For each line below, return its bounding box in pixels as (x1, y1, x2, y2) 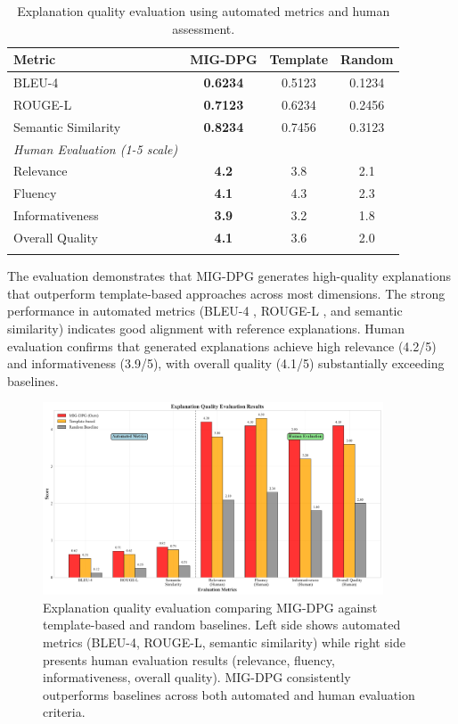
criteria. (43, 703, 86, 721)
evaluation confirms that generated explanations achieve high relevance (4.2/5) (7, 336, 437, 355)
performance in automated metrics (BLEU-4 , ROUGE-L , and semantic (7, 301, 403, 320)
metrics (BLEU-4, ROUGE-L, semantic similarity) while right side (43, 632, 405, 651)
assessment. (172, 19, 235, 37)
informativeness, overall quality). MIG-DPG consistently (43, 668, 351, 687)
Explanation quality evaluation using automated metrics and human (17, 2, 390, 20)
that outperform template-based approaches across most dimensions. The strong (7, 284, 446, 302)
